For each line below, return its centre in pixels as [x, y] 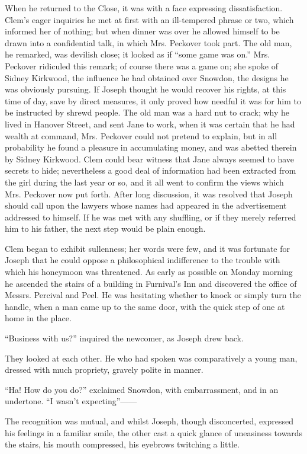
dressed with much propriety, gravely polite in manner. [104, 370]
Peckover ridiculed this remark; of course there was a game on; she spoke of [141, 65]
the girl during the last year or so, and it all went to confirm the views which [144, 182]
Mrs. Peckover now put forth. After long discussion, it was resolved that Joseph [149, 194]
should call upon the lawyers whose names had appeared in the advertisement [146, 205]
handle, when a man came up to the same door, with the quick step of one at [145, 306]
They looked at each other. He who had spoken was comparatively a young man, [151, 358]
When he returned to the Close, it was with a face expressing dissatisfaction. [144, 8]
